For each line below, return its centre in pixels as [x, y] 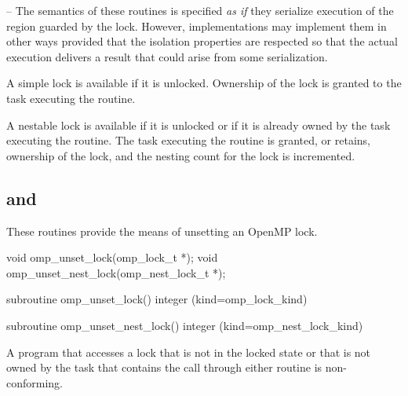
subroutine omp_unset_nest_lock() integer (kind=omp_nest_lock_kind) [185, 325]
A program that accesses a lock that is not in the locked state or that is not [189, 352]
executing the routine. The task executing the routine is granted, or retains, [188, 140]
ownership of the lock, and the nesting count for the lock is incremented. [181, 155]
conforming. [35, 382]
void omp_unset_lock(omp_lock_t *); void [112, 257]
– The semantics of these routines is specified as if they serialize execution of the [200, 10]
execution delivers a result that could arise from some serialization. [167, 56]
